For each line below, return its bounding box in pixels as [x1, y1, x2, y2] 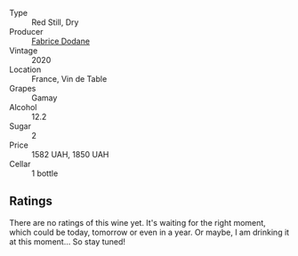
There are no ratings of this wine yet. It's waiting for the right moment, [9, 217, 267, 228]
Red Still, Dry [31, 17, 79, 28]
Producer [9, 27, 44, 36]
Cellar [9, 159, 31, 169]
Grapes [9, 84, 36, 93]
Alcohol [9, 102, 37, 112]
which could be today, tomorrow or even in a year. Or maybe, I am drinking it [9, 227, 290, 237]
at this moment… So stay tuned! [9, 236, 126, 247]
